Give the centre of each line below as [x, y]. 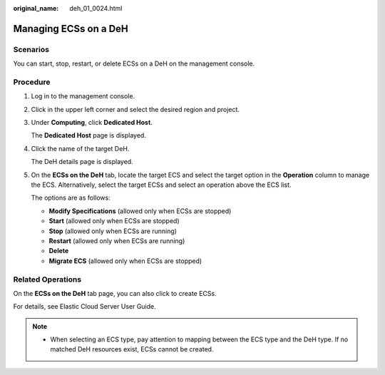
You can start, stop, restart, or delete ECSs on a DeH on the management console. [134, 63]
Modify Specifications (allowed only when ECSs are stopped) [140, 211]
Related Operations [47, 279]
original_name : [36, 8]
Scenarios [31, 49]
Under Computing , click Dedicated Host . [92, 123]
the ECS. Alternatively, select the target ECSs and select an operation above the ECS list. [161, 185]
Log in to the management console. [83, 96]
